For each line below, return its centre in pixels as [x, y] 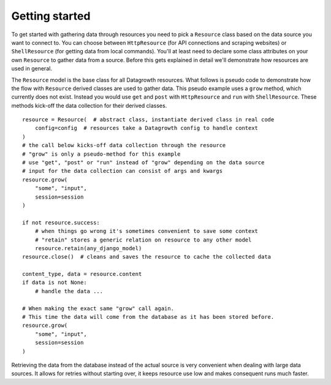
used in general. [32, 69]
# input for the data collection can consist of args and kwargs [123, 171]
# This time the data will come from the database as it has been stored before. [148, 317]
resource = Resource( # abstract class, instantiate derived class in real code [148, 120]
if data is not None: [55, 283]
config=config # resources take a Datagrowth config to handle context [146, 128]
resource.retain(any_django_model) [88, 248]
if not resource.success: [61, 223]
